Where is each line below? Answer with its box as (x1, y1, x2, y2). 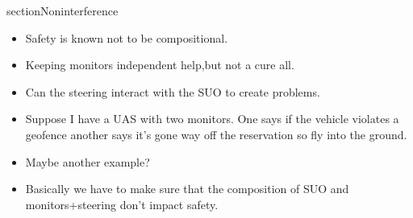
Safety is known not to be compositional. (25, 29, 228, 46)
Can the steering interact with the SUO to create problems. (25, 83, 320, 100)
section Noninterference (6, 2, 119, 19)
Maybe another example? (25, 153, 150, 170)
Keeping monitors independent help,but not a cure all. (25, 56, 294, 73)
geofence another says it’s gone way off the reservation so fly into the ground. (25, 125, 407, 142)
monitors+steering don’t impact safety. (25, 195, 219, 212)
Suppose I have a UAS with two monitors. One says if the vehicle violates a (25, 110, 399, 127)
